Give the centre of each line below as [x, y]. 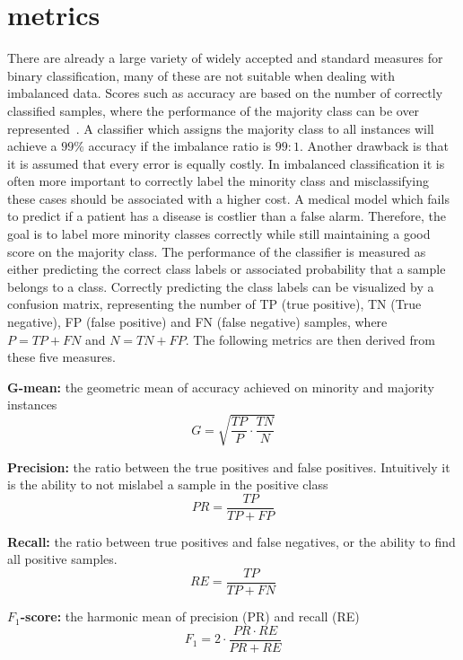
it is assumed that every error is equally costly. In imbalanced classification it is [226, 163]
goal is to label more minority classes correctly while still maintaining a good [219, 234]
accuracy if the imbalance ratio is [180, 146]
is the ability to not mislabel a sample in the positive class [168, 484]
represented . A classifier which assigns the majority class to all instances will [221, 128]
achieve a [32, 146]
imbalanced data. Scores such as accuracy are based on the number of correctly [225, 93]
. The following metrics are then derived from [310, 339]
